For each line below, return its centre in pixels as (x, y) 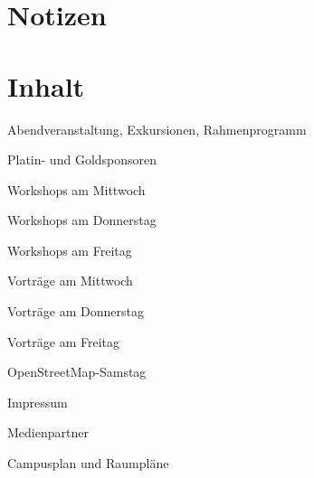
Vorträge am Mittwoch (70, 281)
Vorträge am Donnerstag (76, 311)
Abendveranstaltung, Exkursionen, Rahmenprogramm (157, 129)
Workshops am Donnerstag (82, 220)
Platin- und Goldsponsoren (82, 159)
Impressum (38, 402)
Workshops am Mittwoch (76, 189)
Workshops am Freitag (70, 250)
